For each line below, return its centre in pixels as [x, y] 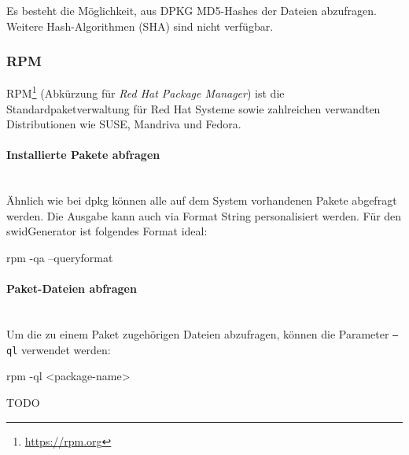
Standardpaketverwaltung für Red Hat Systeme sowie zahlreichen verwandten [193, 108]
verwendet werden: [66, 349]
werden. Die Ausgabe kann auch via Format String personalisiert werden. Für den [204, 215]
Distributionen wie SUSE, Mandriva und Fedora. [124, 124]
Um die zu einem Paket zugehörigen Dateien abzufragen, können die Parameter [198, 334]
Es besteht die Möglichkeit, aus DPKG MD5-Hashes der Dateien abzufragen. [192, 10]
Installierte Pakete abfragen [83, 155]
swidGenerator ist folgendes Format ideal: [107, 231]
